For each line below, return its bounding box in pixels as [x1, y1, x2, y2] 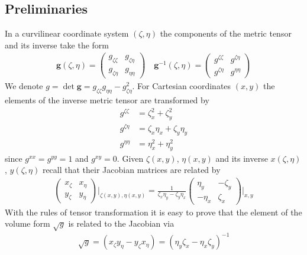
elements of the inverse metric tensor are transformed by [5, 93, 209, 106]
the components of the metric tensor [160, 27, 292, 40]
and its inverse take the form [5, 38, 109, 51]
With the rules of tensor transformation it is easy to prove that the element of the [5, 205, 302, 218]
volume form [5, 217, 50, 230]
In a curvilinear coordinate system [5, 27, 129, 40]
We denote [5, 80, 43, 92]
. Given [117, 152, 144, 164]
